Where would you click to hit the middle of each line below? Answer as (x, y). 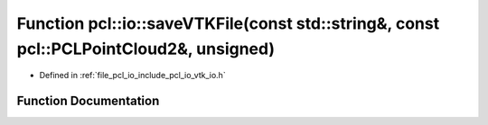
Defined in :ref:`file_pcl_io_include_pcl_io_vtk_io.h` (132, 76)
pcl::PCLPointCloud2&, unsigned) (146, 49)
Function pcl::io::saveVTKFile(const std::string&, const (228, 23)
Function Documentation (88, 101)
